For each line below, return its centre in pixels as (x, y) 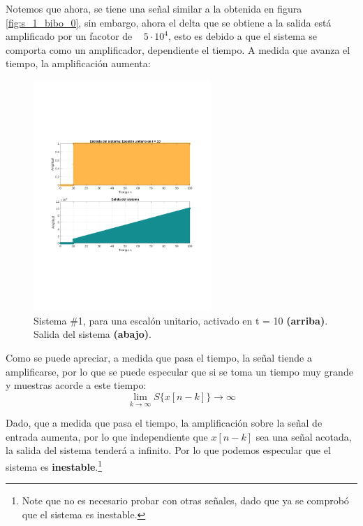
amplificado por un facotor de (69, 36)
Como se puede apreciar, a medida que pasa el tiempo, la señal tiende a (159, 358)
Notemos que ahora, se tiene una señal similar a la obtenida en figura (154, 8)
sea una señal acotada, (304, 436)
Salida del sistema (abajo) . (92, 334)
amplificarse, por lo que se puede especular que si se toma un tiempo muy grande (179, 371)
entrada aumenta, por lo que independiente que (107, 436)
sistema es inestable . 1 (54, 465)
